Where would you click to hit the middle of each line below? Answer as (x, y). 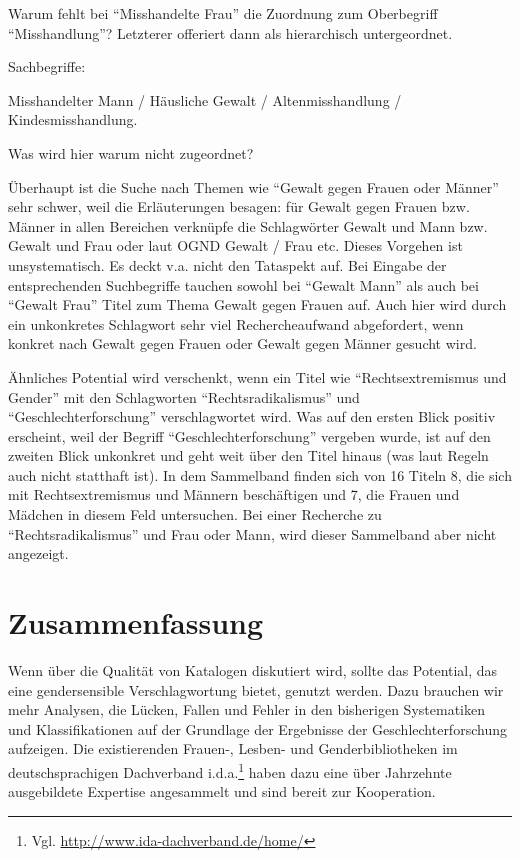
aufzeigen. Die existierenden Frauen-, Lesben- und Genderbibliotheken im (233, 748)
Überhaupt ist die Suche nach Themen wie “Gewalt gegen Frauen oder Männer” (253, 186)
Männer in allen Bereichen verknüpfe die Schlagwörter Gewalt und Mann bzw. (248, 225)
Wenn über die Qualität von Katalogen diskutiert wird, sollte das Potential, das (253, 669)
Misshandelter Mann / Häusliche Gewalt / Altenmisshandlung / (205, 99)
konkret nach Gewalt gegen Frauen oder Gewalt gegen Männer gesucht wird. (242, 343)
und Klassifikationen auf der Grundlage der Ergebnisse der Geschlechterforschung (257, 728)
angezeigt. (38, 553)
